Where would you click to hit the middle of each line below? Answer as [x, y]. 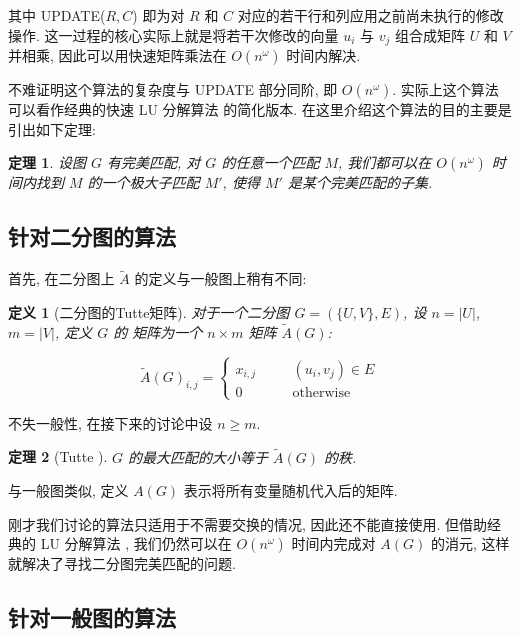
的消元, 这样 [470, 543]
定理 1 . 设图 [47, 162]
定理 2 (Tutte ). [58, 456]
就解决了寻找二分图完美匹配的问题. [122, 563]
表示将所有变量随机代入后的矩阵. [290, 490]
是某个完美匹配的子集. [360, 182]
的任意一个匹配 [270, 162]
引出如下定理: [52, 128]
